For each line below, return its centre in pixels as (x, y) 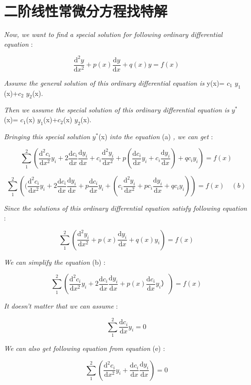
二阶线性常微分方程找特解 (86, 11)
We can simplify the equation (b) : (55, 262)
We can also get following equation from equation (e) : (85, 348)
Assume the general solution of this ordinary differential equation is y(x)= (114, 82)
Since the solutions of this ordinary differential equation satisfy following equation (125, 208)
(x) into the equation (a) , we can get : (156, 136)
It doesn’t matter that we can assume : (61, 306)
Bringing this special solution (47, 136)
